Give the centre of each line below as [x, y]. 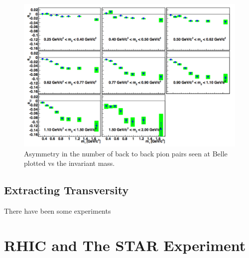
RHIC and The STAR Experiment [125, 245]
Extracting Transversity [66, 190]
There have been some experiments [58, 211]
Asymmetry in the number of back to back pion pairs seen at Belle [126, 153]
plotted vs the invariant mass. [69, 163]
